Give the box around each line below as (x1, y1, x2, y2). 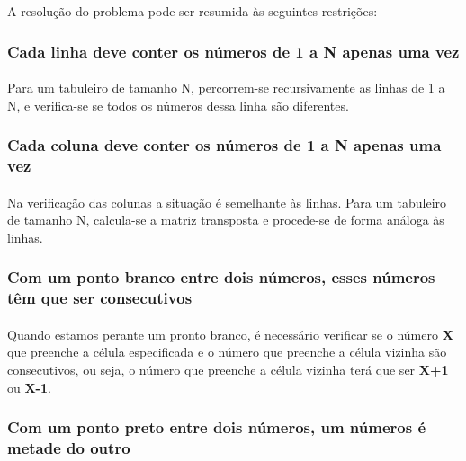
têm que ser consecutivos (7, 287, 193, 309)
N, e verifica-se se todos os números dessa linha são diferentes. (7, 95, 349, 114)
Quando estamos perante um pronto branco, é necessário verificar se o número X (7, 324, 453, 343)
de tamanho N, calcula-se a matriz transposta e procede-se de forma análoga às (7, 210, 444, 229)
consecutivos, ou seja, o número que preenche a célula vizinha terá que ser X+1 (7, 359, 449, 378)
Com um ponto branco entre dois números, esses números (7, 266, 435, 288)
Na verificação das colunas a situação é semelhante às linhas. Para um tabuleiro (7, 192, 447, 211)
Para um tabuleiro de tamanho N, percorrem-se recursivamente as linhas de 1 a (7, 78, 445, 97)
